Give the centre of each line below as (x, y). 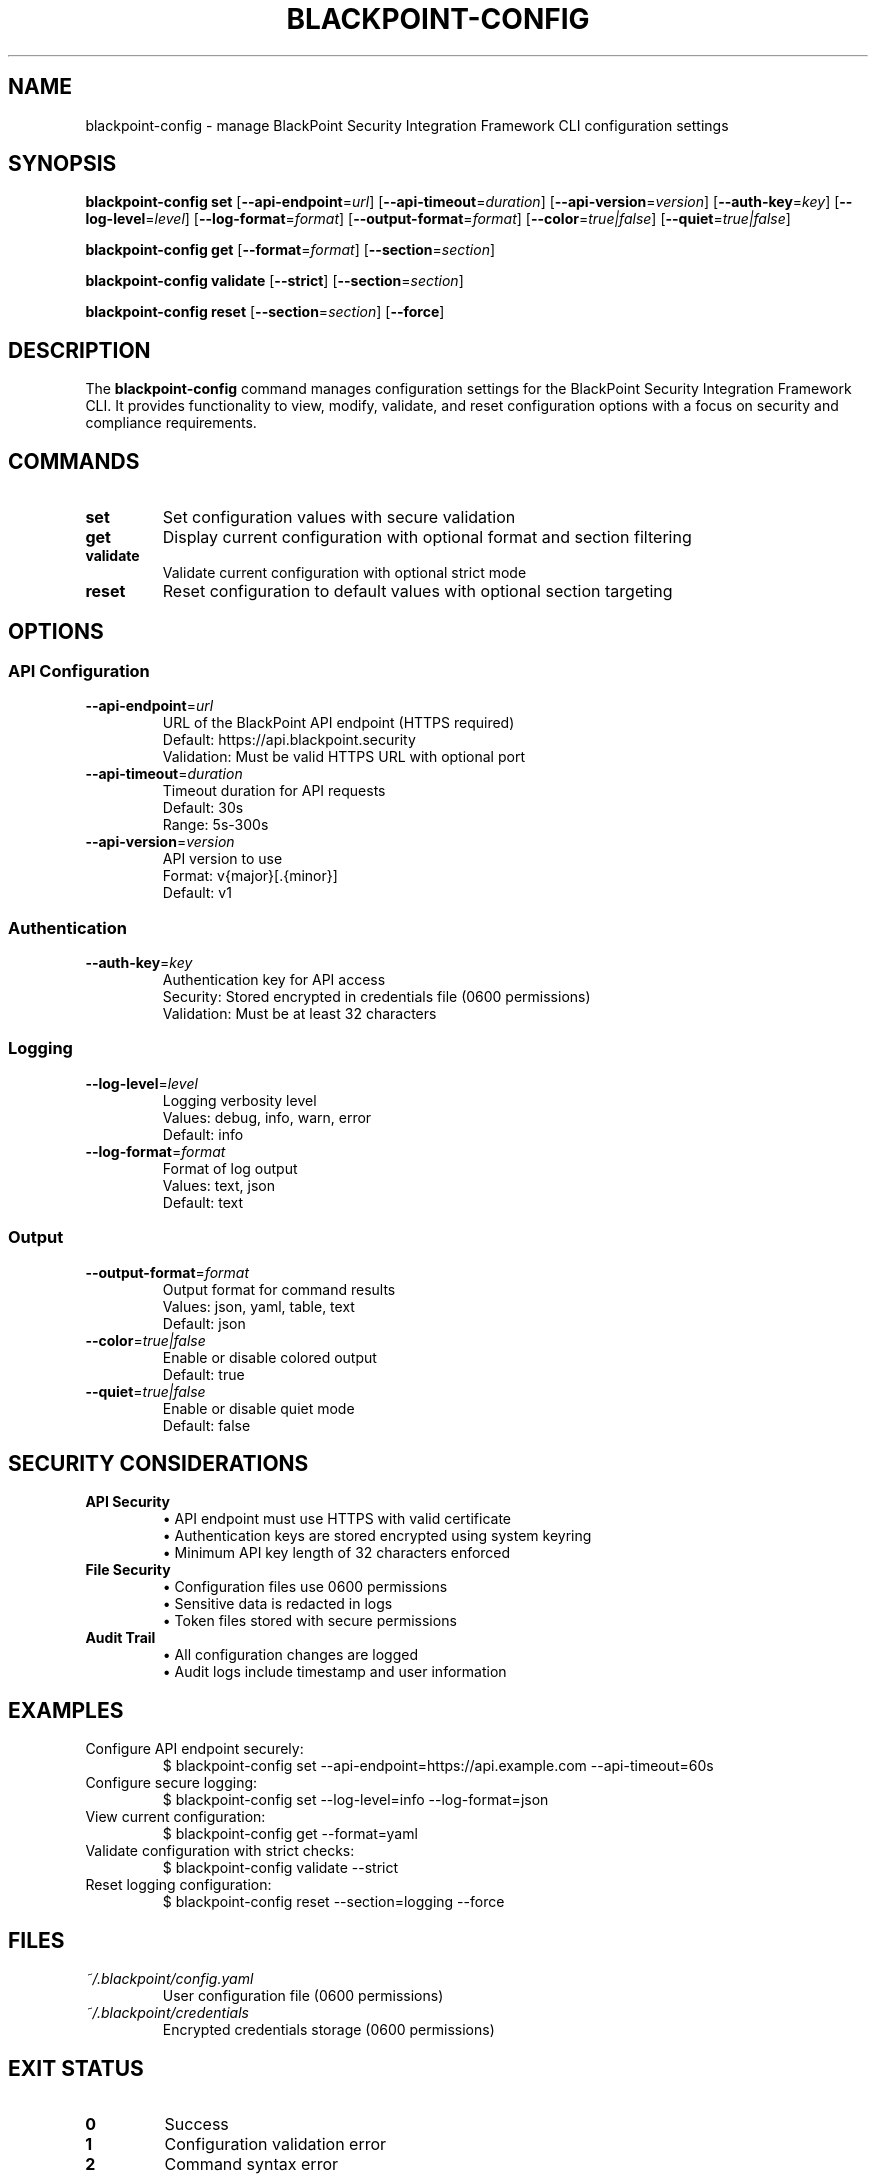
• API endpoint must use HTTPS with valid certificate (337, 1519)
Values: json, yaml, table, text (258, 1306)
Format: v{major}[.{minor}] (250, 876)
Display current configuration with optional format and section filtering (427, 537)
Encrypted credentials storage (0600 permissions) (328, 2030)
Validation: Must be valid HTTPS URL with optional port (343, 757)
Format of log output (230, 1168)
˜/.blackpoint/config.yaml (169, 1979)
